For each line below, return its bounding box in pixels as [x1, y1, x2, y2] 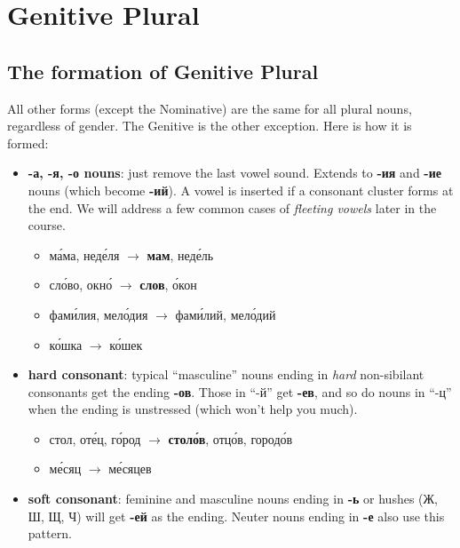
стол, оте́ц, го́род [49, 429, 141, 448]
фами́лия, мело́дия [49, 305, 148, 323]
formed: [7, 133, 49, 152]
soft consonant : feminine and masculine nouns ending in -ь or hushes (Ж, [28, 489, 438, 508]
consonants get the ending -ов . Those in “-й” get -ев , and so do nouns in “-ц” [28, 382, 452, 401]
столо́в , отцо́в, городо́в [168, 429, 293, 448]
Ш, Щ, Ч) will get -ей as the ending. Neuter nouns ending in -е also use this [28, 506, 445, 525]
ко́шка [49, 335, 83, 353]
